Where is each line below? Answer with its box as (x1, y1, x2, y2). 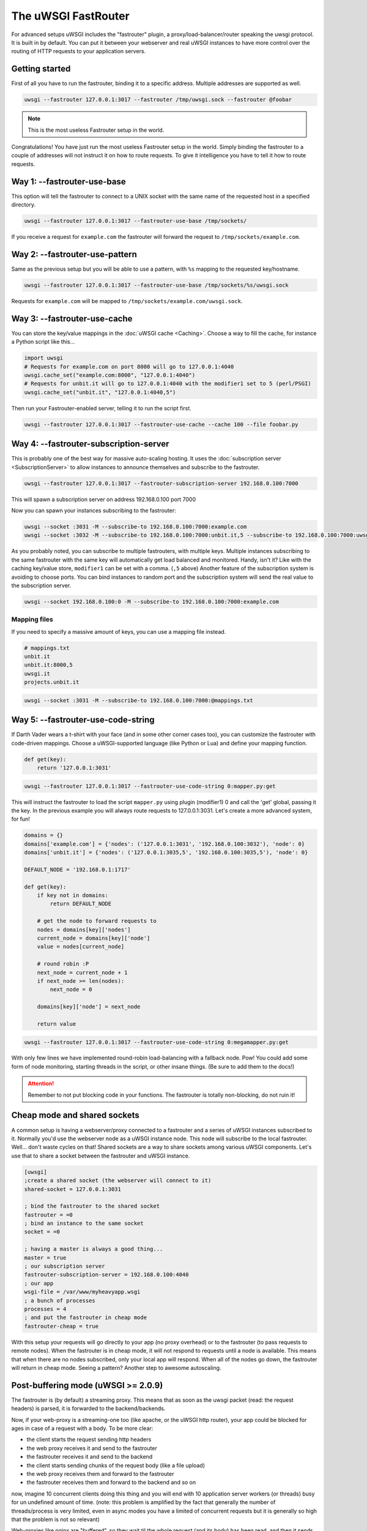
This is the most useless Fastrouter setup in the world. (28, 126, 165, 134)
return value (37, 1020, 76, 1027)
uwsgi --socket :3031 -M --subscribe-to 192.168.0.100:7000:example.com (24, 523, 247, 530)
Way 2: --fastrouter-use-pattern (11, 249, 138, 260)
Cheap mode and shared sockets (11, 1110, 140, 1121)
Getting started (11, 64, 71, 74)
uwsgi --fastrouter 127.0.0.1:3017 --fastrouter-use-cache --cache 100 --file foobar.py (24, 421, 299, 428)
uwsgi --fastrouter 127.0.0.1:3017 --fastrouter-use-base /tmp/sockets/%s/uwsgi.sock (24, 282, 289, 288)
